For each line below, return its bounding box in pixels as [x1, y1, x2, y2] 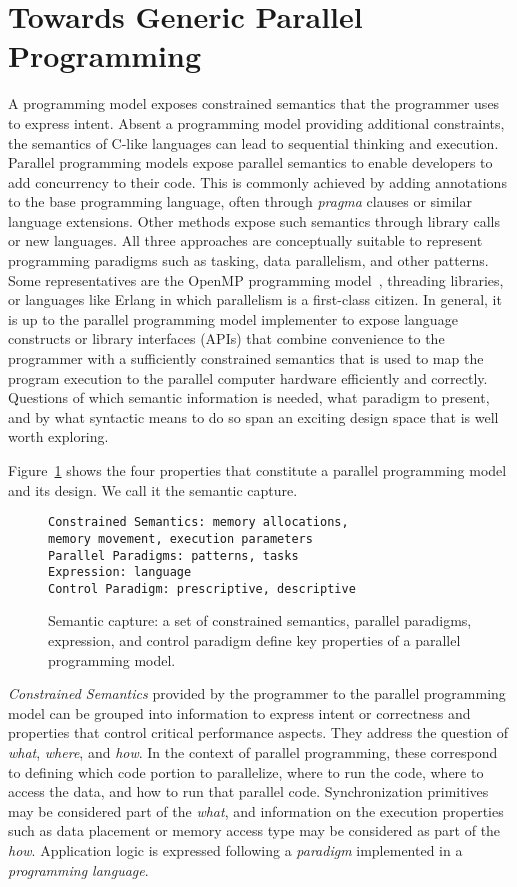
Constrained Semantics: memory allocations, [48, 515, 349, 530]
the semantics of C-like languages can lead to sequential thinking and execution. [8, 132, 499, 153]
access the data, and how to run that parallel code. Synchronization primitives [8, 781, 489, 802]
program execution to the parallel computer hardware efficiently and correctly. [8, 367, 488, 388]
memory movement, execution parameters [48, 531, 313, 546]
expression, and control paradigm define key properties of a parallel [48, 630, 461, 651]
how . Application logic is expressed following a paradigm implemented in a [8, 840, 463, 860]
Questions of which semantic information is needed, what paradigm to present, [8, 387, 490, 408]
